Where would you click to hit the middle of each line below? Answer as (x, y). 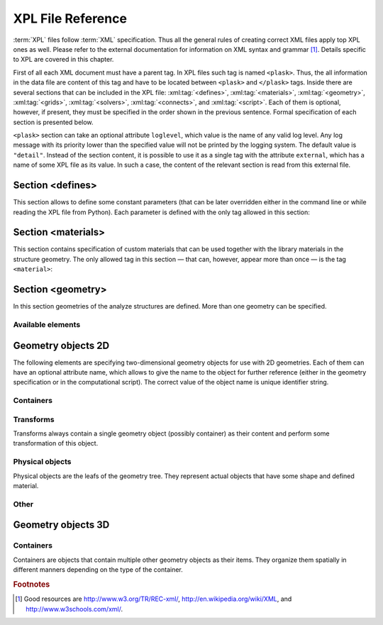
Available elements (47, 324)
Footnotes (32, 584)
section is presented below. (53, 122)
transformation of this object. (56, 443)
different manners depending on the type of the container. (98, 570)
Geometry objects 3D (61, 525)
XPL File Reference (70, 18)
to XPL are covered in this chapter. (63, 60)
